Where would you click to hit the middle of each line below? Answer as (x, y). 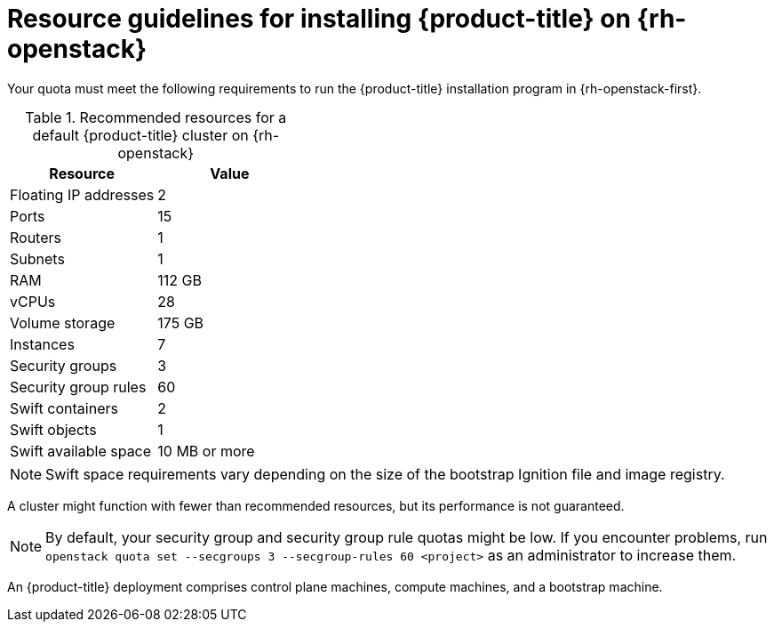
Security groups (64, 365)
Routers (36, 237)
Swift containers (64, 408)
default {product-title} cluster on (140, 135)
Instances (42, 344)
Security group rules (78, 387)
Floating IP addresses (82, 194)
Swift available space (81, 451)
